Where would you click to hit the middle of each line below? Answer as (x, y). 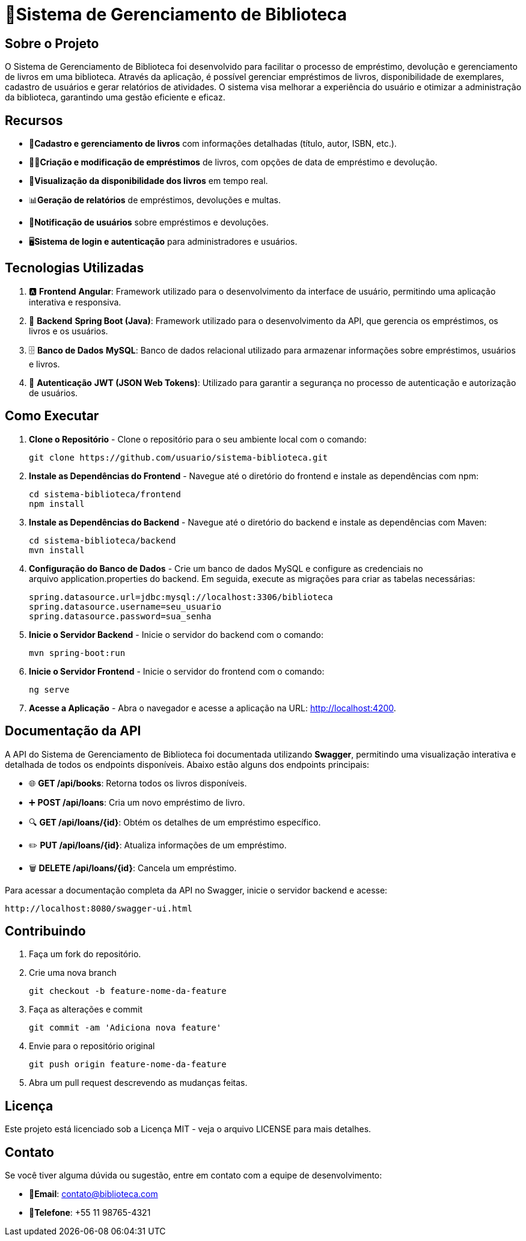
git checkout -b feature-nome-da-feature (128, 991)
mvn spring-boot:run (77, 653)
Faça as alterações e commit (86, 1010)
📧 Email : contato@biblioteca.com (93, 1194)
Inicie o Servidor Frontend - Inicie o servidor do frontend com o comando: (177, 671)
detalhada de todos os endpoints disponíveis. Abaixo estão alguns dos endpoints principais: (187, 764)
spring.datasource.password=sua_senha (120, 616)
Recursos (34, 120)
